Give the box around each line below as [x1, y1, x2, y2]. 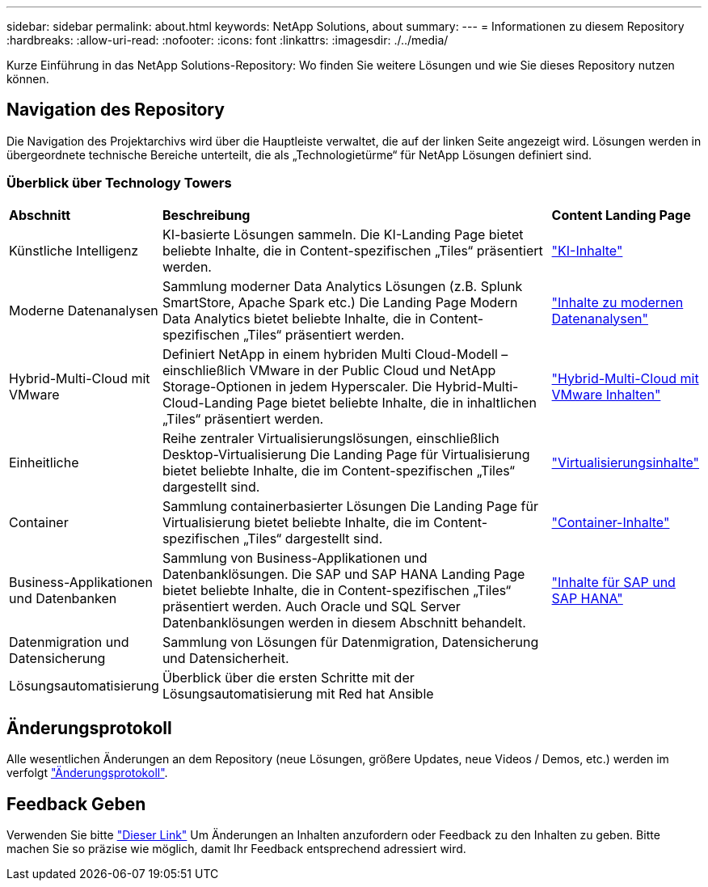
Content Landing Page [551, 206, 691, 223]
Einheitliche [9, 454, 79, 471]
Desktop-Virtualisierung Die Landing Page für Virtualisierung [162, 446, 530, 463]
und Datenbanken [9, 589, 117, 606]
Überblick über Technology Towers [6, 175, 232, 192]
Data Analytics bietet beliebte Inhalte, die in [162, 310, 426, 327]
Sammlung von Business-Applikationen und [162, 549, 428, 566]
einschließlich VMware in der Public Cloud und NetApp [162, 361, 496, 378]
